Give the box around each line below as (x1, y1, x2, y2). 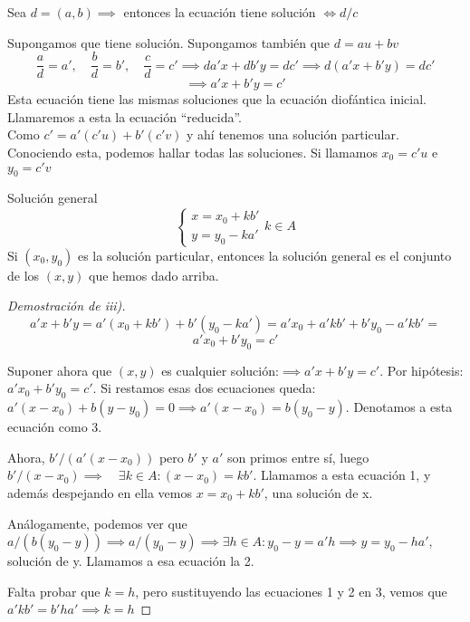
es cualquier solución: (161, 360, 279, 379)
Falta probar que (7, 581, 101, 600)
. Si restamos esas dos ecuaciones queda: (92, 378, 316, 397)
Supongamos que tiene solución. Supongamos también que (7, 33, 331, 52)
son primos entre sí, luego (226, 447, 369, 466)
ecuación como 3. (7, 417, 102, 436)
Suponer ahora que (7, 360, 112, 379)
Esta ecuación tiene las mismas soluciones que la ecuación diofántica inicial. (7, 90, 427, 109)
